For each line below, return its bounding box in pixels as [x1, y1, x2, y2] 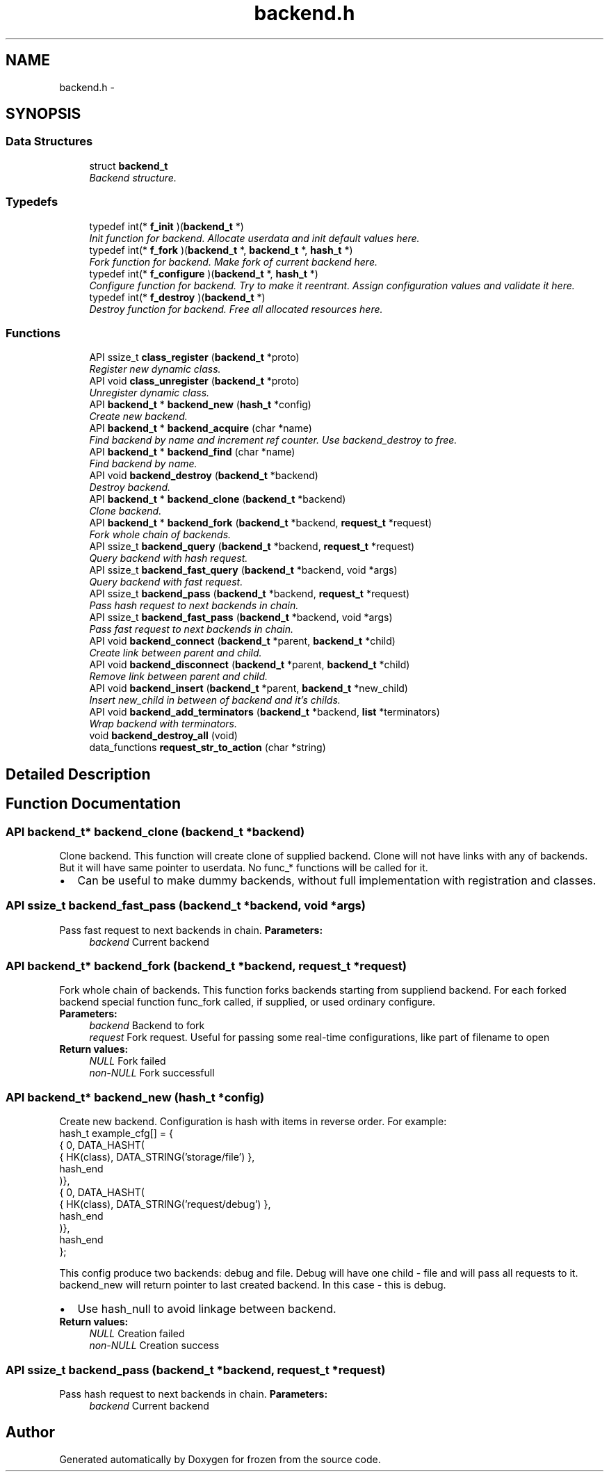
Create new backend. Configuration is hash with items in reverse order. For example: [59, 1115, 447, 1128]
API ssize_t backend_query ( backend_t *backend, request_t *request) [89, 540, 415, 553]
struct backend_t [89, 159, 168, 172]
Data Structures [6, 134, 93, 149]
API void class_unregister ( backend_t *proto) [89, 375, 300, 387]
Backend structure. [89, 171, 177, 184]
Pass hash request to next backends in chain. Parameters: [59, 1387, 328, 1400]
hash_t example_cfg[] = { [59, 1127, 173, 1140]
